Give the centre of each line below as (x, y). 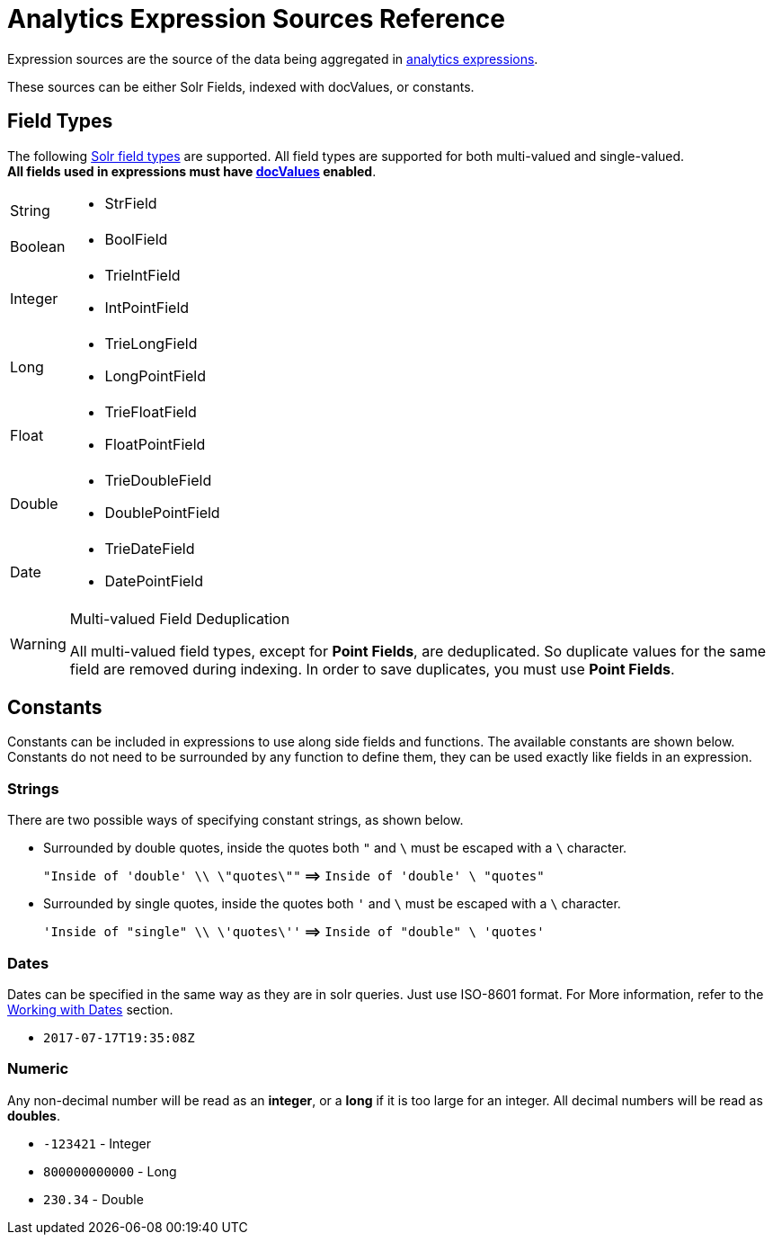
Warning (38, 643)
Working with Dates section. (90, 1009)
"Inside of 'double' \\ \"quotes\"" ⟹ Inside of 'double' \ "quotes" (294, 876)
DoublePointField (162, 512)
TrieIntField (142, 275)
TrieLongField (151, 343)
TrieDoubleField (158, 480)
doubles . (34, 1115)
